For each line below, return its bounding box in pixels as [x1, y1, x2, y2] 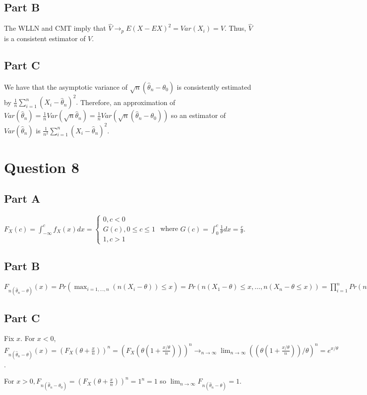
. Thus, [224, 23, 246, 33]
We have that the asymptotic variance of [4, 81, 127, 92]
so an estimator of [171, 110, 226, 120]
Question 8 [4, 157, 79, 177]
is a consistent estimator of [4, 33, 86, 43]
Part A [4, 191, 41, 206]
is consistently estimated [177, 81, 251, 92]
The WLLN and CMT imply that [4, 23, 106, 33]
